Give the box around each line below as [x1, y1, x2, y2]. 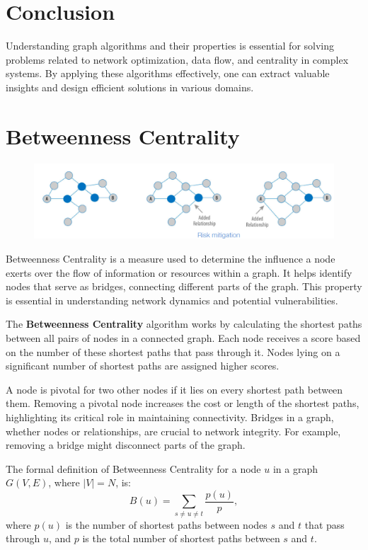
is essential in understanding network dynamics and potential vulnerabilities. [6, 292, 338, 307]
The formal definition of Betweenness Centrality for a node [6, 461, 261, 476]
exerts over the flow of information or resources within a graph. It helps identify [6, 265, 352, 280]
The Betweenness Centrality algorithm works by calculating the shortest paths [6, 316, 362, 331]
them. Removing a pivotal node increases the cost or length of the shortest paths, [6, 396, 360, 411]
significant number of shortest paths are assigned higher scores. [6, 358, 280, 373]
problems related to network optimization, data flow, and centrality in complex [6, 52, 349, 67]
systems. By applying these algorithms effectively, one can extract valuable [6, 66, 330, 81]
